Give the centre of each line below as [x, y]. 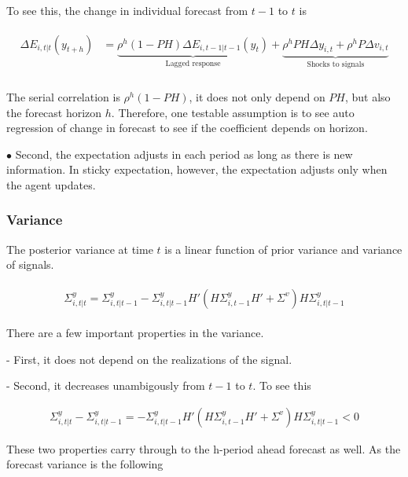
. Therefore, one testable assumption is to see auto [233, 112]
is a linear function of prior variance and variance [283, 249]
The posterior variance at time [80, 249]
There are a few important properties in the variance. [135, 332]
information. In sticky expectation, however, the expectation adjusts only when [197, 169]
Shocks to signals [336, 65]
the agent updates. [51, 184]
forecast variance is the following [85, 464]
